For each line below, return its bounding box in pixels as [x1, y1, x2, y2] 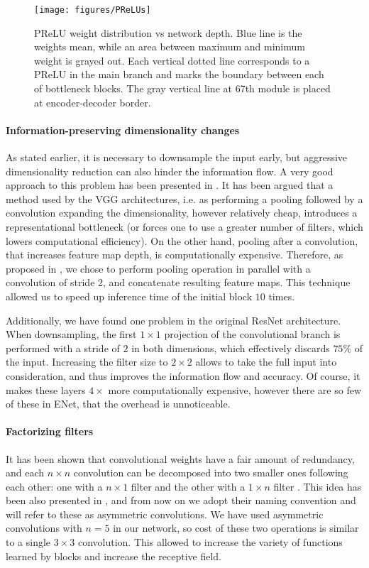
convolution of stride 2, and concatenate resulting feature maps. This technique [6, 275, 351, 290]
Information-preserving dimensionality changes [6, 122, 240, 137]
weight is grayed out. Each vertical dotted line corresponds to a [34, 53, 310, 67]
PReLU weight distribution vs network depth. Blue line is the [34, 25, 302, 40]
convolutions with [6, 520, 82, 535]
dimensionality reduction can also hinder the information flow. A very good [6, 163, 334, 178]
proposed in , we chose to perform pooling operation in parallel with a [6, 261, 311, 275]
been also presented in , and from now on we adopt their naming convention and [6, 493, 356, 508]
